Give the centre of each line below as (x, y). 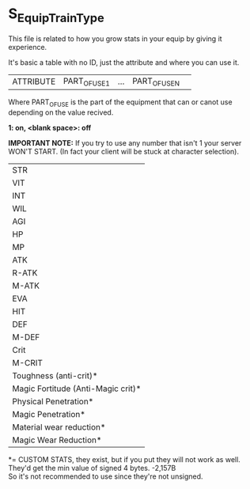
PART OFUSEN (156, 81)
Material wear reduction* (59, 426)
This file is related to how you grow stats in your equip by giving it (116, 38)
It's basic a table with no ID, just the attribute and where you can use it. (124, 62)
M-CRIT (28, 362)
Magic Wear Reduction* (57, 440)
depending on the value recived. (61, 112)
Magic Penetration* (49, 414)
